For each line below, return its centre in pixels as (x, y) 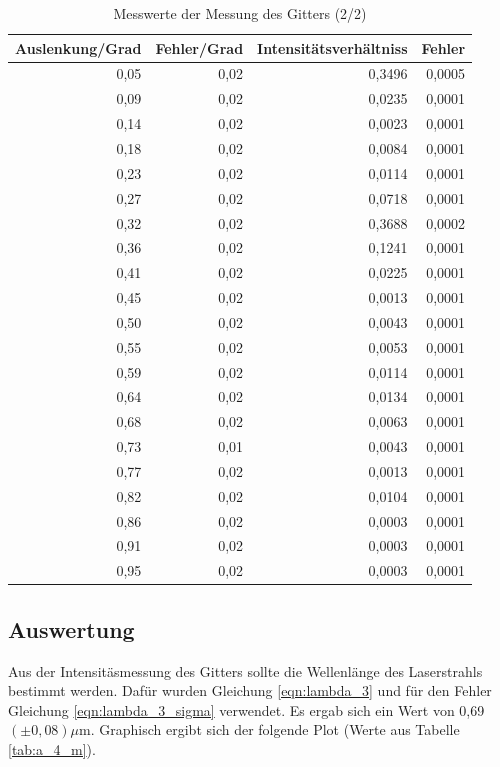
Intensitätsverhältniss (332, 47)
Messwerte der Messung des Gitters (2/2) (240, 13)
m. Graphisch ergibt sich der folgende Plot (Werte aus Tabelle (269, 729)
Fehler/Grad (199, 47)
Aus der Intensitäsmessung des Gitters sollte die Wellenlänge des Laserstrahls (245, 670)
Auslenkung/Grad (78, 47)
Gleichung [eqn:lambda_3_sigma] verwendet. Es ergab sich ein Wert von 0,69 (246, 709)
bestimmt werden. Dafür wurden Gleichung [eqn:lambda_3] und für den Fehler (250, 690)
